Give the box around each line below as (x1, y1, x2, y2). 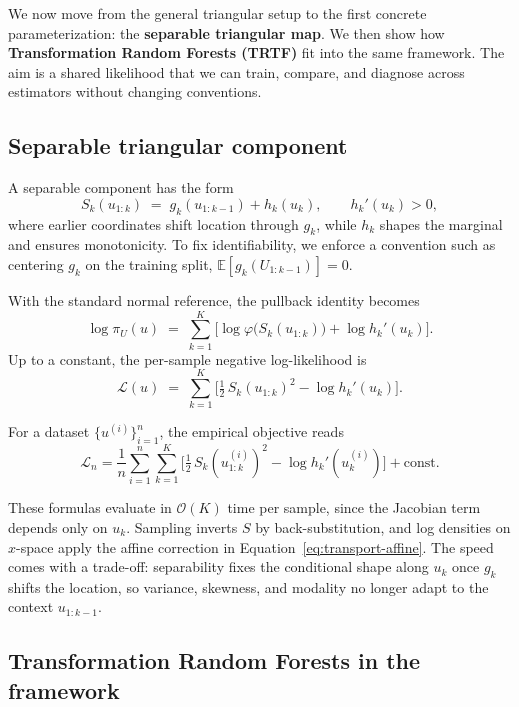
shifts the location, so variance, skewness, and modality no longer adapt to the (8, 576, 489, 597)
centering (8, 253, 64, 274)
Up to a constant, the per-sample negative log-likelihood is (8, 348, 367, 369)
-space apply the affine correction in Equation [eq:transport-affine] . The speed (16, 536, 494, 557)
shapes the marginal (379, 213, 503, 234)
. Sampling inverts (126, 516, 238, 537)
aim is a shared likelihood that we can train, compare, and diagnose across (8, 61, 465, 82)
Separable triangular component (8, 130, 348, 161)
